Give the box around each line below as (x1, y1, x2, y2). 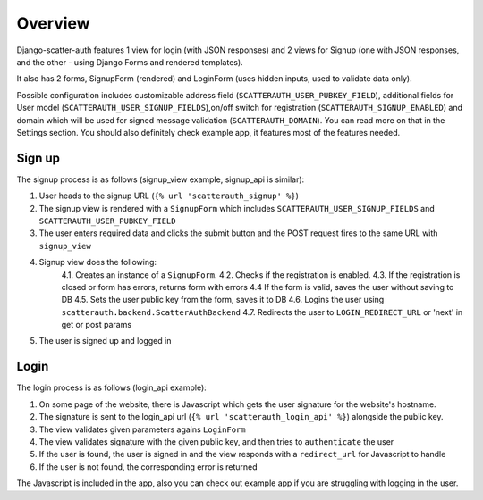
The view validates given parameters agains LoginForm (38, 424, 246, 435)
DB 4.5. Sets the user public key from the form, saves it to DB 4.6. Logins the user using (61, 295, 385, 305)
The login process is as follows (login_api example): (16, 382, 208, 393)
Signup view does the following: (38, 257, 157, 268)
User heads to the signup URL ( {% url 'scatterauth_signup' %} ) (38, 190, 300, 201)
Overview (16, 13, 90, 33)
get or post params (61, 320, 132, 330)
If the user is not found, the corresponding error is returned (38, 461, 258, 472)
